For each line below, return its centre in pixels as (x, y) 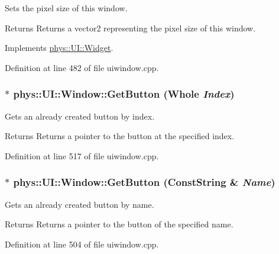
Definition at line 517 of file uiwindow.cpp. (82, 155)
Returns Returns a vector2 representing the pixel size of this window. (130, 28)
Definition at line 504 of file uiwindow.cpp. (82, 244)
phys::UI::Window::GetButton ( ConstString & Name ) (144, 182)
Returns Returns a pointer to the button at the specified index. (120, 136)
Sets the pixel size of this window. (66, 8)
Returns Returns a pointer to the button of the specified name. (119, 224)
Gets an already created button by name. (80, 204)
